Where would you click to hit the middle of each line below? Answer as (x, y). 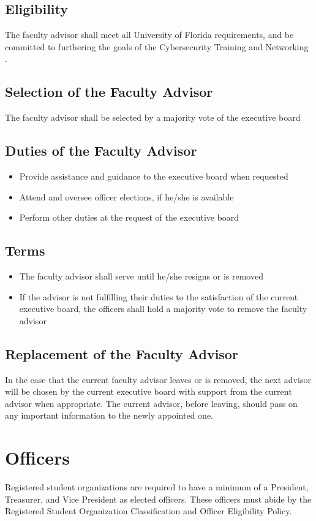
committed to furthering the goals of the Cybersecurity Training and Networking (157, 46)
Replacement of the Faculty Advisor (122, 353)
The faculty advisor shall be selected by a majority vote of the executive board (153, 117)
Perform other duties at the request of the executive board (129, 217)
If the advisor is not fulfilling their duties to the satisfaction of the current (159, 296)
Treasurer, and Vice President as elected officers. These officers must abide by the (158, 499)
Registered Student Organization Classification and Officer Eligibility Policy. (149, 511)
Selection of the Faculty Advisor (109, 92)
